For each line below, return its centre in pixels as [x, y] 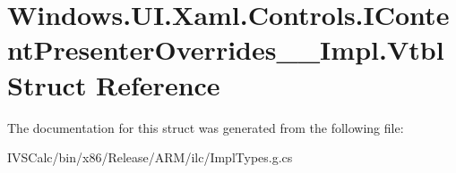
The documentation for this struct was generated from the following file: [206, 127]
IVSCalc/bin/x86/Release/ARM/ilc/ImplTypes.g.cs [150, 157]
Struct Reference [114, 84]
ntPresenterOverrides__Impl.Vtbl [226, 49]
